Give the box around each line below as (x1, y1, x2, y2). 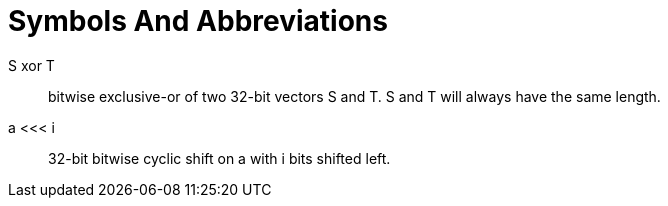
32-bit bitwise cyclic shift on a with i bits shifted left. (48, 149, 391, 167)
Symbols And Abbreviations (8, 4, 388, 38)
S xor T (8, 56, 55, 74)
